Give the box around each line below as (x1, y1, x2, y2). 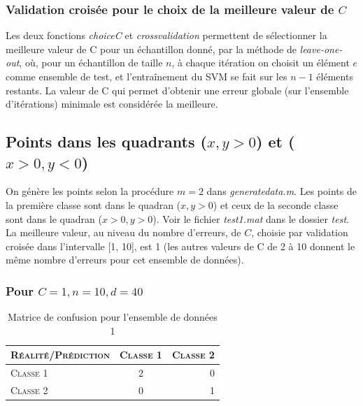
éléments (316, 69, 353, 83)
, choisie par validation (251, 225, 348, 240)
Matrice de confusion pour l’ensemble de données (8, 310, 218, 324)
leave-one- (299, 41, 343, 56)
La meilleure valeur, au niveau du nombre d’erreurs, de (6, 225, 241, 240)
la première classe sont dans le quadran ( (6, 197, 181, 212)
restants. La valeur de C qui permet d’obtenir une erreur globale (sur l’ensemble (6, 82, 349, 97)
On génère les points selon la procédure (6, 184, 174, 198)
